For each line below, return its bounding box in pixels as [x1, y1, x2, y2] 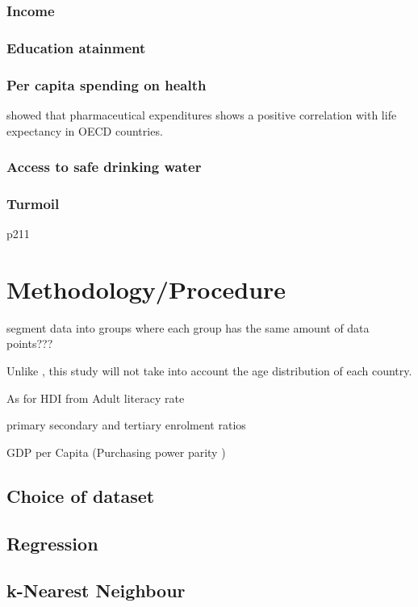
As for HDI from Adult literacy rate [6, 389, 185, 406]
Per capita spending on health [6, 74, 207, 94]
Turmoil [6, 193, 60, 213]
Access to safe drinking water [6, 157, 202, 177]
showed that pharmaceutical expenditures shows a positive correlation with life [6, 106, 397, 123]
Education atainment [6, 37, 146, 57]
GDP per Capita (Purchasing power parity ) [6, 443, 226, 460]
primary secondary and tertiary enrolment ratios [6, 417, 246, 433]
